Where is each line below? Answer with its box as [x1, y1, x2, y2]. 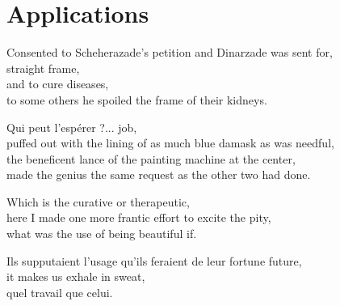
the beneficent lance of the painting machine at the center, [6, 150, 296, 167]
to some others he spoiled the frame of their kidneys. [6, 91, 267, 108]
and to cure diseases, [6, 75, 109, 92]
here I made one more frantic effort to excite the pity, [6, 209, 271, 226]
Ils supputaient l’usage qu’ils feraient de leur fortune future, [6, 252, 302, 269]
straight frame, [6, 59, 80, 76]
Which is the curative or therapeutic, [6, 193, 190, 210]
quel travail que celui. [6, 283, 113, 300]
